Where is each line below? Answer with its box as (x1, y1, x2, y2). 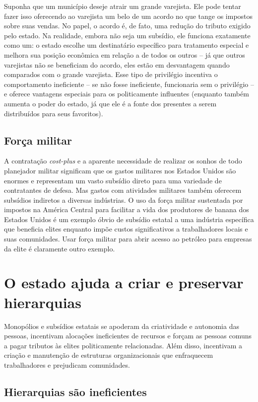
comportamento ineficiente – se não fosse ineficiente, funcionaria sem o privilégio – (4, 79, 254, 89)
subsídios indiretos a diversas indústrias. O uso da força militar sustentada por (4, 194, 243, 205)
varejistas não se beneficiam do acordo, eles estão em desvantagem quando (4, 59, 230, 70)
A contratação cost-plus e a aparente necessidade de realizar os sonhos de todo (4, 156, 242, 166)
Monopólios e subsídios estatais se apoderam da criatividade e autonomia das (4, 321, 239, 331)
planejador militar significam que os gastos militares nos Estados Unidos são (4, 165, 236, 175)
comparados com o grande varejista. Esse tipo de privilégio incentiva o (4, 69, 218, 80)
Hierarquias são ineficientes (4, 384, 147, 399)
